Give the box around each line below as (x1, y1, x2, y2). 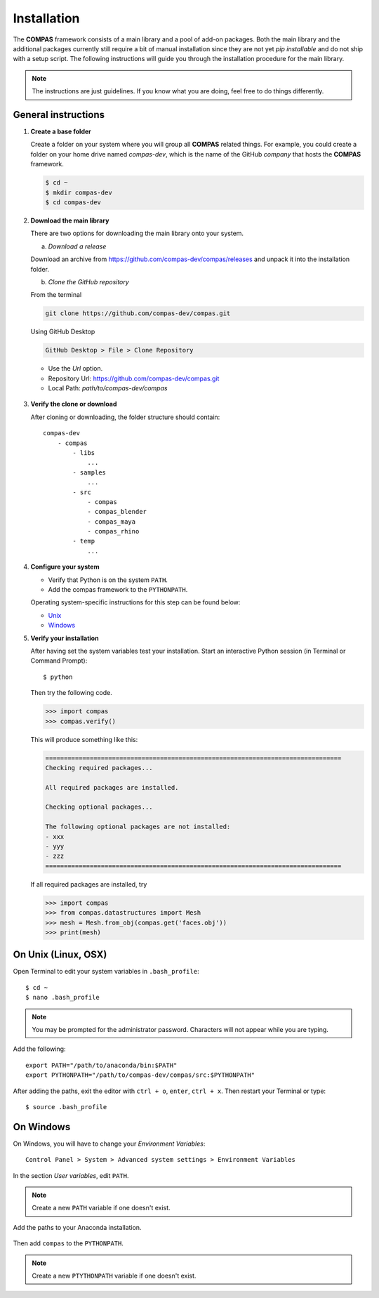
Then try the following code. (30, 689, 112, 697)
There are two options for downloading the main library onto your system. (30, 229, 244, 238)
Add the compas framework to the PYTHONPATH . (48, 585, 188, 594)
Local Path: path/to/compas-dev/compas (48, 384, 168, 392)
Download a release (48, 242, 107, 251)
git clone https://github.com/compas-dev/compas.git (45, 310, 231, 317)
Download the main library (30, 216, 109, 225)
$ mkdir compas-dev (45, 188, 112, 197)
